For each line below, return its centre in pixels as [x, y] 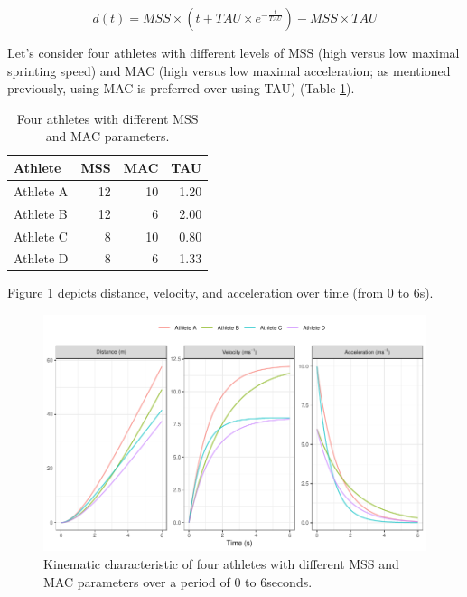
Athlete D [41, 258]
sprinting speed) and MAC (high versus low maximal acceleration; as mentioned [229, 70]
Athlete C [41, 236]
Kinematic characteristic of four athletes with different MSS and [221, 564]
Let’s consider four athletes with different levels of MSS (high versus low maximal [233, 52]
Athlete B [41, 213]
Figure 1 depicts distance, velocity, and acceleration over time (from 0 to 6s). [220, 293]
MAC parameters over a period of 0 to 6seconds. [178, 581]
